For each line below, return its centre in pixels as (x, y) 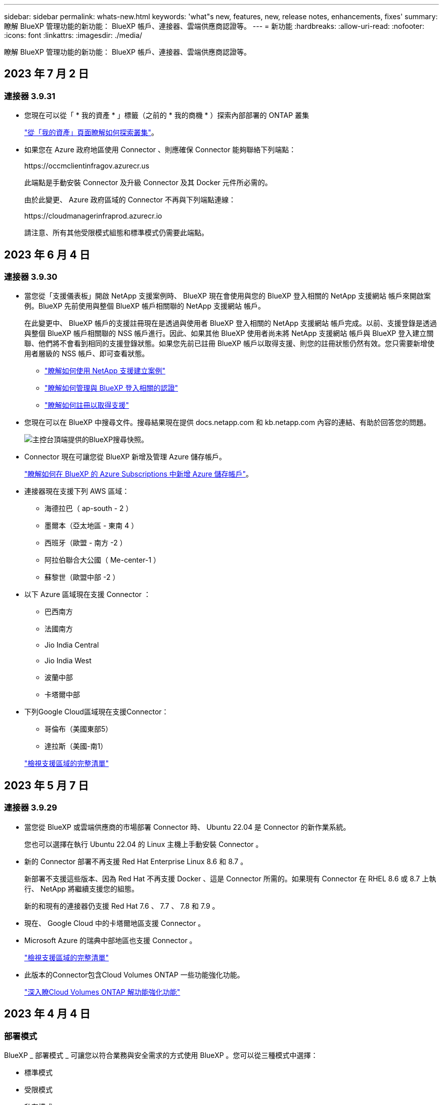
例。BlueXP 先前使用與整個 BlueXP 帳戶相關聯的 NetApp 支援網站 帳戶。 (145, 306)
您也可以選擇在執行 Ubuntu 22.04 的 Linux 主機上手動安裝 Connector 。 (144, 844)
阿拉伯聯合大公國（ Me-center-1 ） (103, 560)
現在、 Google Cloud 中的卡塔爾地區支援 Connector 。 (115, 923)
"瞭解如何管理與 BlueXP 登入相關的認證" (112, 388)
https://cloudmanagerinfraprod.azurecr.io (93, 216)
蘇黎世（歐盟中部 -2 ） (82, 577)
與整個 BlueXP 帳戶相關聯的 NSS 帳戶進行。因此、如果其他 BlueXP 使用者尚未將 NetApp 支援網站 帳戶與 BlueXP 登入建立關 (229, 333)
